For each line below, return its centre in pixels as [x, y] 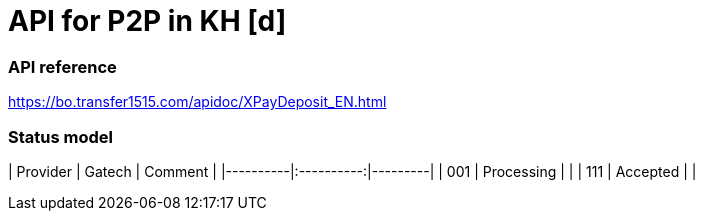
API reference [62, 66]
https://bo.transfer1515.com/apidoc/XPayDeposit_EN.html [197, 102]
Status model [60, 136]
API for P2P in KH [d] [147, 21]
